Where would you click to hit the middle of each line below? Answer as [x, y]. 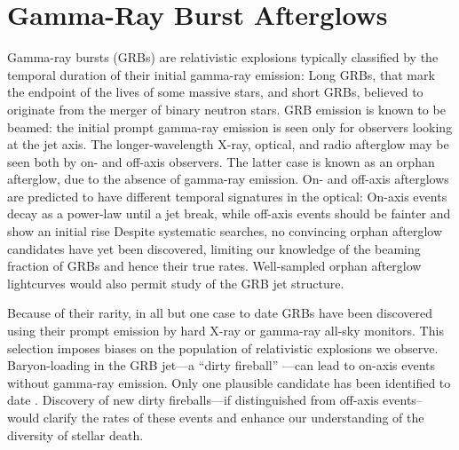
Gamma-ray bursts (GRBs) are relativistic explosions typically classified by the [223, 57]
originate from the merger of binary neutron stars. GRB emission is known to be [226, 109]
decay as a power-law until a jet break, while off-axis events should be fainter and [229, 213]
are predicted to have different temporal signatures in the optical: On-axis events [227, 196]
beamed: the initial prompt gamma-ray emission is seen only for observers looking [230, 126]
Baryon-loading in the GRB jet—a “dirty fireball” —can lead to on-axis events [222, 365]
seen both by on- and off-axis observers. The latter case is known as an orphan [221, 161]
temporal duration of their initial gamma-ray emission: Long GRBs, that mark [221, 74]
